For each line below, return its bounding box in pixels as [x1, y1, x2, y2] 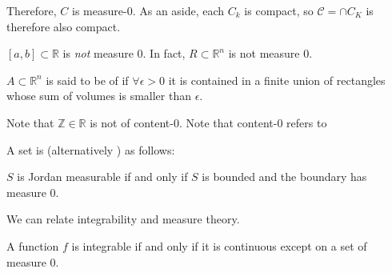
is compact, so [244, 2, 314, 18]
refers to [286, 114, 327, 130]
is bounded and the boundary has [202, 168, 367, 185]
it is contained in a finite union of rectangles [168, 71, 386, 88]
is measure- [72, 2, 127, 18]
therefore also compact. [6, 18, 121, 34]
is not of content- [90, 114, 174, 130]
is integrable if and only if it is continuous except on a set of [71, 237, 367, 254]
